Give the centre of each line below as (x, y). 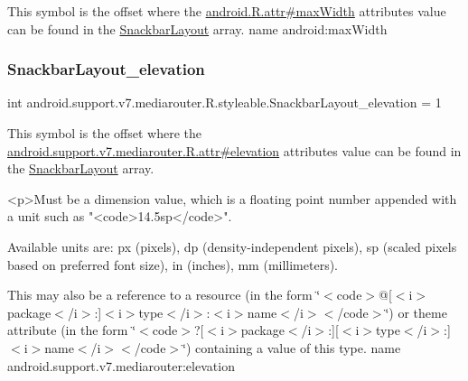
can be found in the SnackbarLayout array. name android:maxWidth (197, 28)
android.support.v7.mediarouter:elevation (121, 365)
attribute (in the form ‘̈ (72, 330)
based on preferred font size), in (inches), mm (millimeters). (173, 264)
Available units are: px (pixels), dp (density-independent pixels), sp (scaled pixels (232, 246)
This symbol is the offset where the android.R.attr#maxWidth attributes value (227, 11)
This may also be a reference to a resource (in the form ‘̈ (164, 295)
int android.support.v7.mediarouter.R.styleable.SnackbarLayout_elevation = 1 (225, 102)
